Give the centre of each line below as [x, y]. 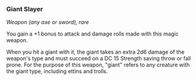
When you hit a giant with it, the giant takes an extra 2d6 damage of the [95, 52]
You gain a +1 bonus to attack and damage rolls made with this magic [93, 34]
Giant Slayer [25, 9]
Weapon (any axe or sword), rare [48, 22]
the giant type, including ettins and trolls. [57, 71]
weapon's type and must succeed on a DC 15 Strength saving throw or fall [99, 59]
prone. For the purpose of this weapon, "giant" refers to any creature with [98, 65]
